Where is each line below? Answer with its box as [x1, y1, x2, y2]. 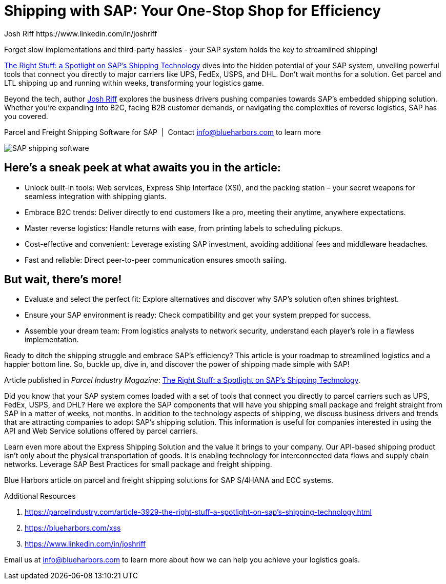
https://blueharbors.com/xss [25, 523, 121, 533]
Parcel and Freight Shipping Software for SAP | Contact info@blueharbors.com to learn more [4, 127, 321, 137]
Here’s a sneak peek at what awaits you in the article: [4, 161, 281, 174]
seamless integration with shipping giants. [25, 191, 167, 201]
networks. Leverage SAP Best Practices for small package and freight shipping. [4, 460, 272, 469]
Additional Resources [4, 492, 76, 501]
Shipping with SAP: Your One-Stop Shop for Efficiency [4, 2, 381, 20]
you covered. [4, 111, 48, 121]
